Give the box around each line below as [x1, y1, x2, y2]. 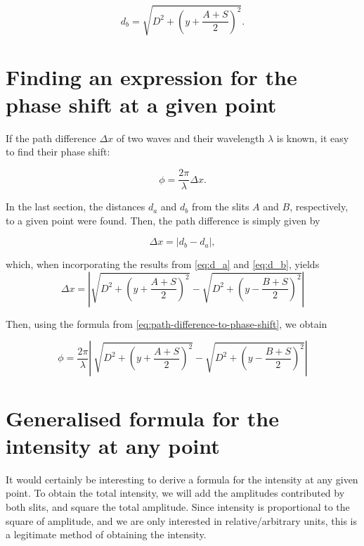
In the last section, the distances [6, 199, 145, 214]
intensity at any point [6, 431, 220, 459]
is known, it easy [276, 130, 349, 145]
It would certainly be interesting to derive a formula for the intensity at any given [6, 471, 358, 486]
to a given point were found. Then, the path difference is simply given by [6, 212, 320, 227]
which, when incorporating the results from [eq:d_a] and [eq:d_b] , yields [6, 257, 320, 272]
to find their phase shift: [6, 144, 110, 159]
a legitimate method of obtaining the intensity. [6, 527, 207, 542]
